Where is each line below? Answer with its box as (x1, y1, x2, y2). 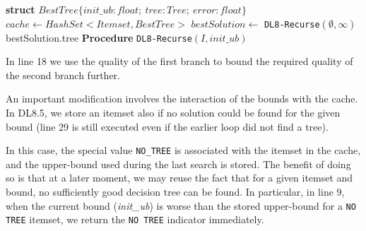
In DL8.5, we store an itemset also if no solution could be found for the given (6, 105, 341, 120)
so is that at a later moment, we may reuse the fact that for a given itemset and (6, 170, 353, 185)
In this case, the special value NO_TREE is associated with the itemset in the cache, (6, 143, 361, 158)
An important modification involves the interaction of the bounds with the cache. (6, 91, 358, 106)
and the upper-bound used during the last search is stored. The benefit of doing (6, 156, 351, 171)
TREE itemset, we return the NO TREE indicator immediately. (6, 212, 264, 227)
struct (6, 2, 35, 16)
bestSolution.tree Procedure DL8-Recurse (6, 30, 192, 45)
